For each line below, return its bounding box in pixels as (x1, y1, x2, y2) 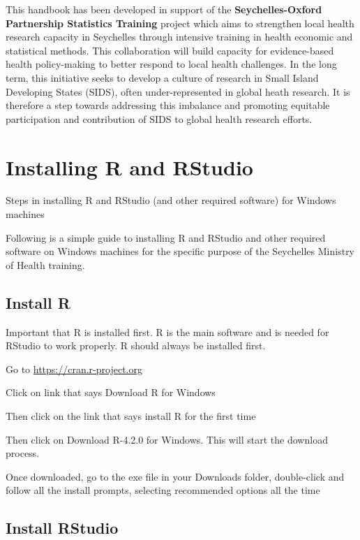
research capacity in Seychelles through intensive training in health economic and (6, 29, 353, 44)
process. (6, 446, 40, 460)
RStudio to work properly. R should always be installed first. (6, 338, 266, 353)
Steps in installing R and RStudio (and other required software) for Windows (6, 193, 336, 207)
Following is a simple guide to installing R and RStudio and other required (6, 230, 326, 245)
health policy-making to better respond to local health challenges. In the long (6, 57, 337, 71)
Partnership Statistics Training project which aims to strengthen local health (6, 15, 354, 30)
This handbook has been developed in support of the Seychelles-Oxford (6, 2, 322, 16)
